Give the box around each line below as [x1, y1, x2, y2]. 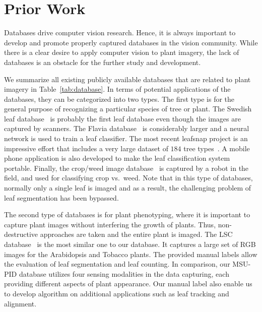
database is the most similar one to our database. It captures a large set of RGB [4, 239, 256, 249]
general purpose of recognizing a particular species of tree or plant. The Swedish [4, 103, 252, 114]
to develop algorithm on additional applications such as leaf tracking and [4, 288, 229, 298]
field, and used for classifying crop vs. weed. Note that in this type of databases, [4, 172, 253, 183]
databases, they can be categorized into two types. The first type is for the [4, 93, 235, 104]
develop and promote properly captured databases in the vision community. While [4, 37, 258, 47]
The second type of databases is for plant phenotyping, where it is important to [4, 209, 250, 220]
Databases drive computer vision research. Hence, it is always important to [4, 27, 236, 38]
